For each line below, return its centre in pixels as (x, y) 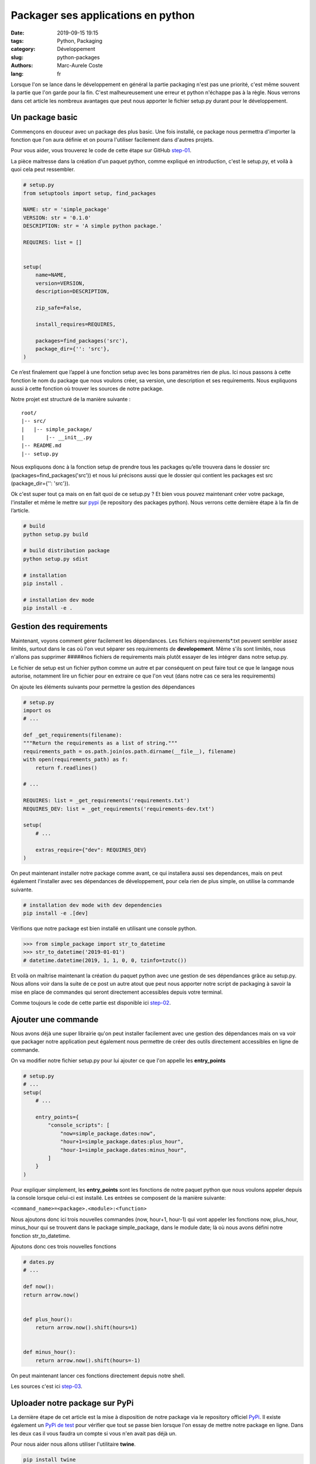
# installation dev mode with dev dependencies (92, 905)
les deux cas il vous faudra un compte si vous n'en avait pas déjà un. (94, 1433)
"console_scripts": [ (79, 1125)
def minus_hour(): (49, 1352)
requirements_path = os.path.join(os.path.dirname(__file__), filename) (130, 751)
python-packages (78, 57)
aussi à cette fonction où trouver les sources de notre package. (87, 389)
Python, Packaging (80, 40)
